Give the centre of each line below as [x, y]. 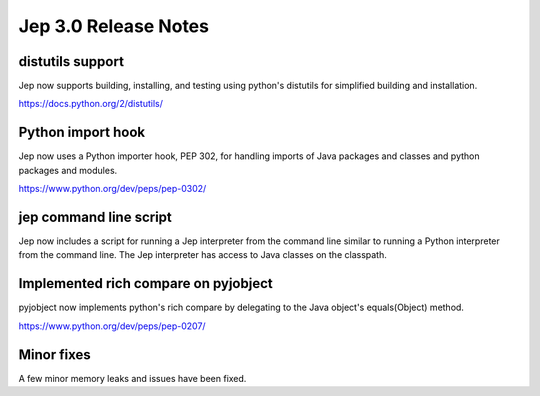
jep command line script [95, 216]
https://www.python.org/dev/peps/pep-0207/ [112, 326]
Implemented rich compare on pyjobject [146, 283]
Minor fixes [54, 354]
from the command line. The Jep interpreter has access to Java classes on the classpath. [202, 255]
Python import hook [81, 132]
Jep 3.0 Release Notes [114, 26]
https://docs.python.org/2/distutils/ [91, 104]
